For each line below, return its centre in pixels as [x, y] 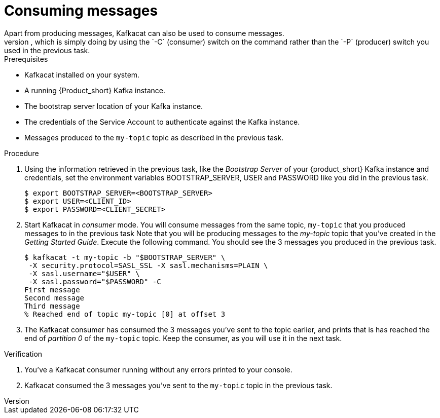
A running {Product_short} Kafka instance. [95, 90]
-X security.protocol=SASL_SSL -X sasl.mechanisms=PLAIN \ [148, 265]
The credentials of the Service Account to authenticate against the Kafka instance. [162, 122]
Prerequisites [26, 59]
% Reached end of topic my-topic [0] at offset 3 [125, 314]
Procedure [22, 153]
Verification [23, 354]
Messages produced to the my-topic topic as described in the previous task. [154, 137]
